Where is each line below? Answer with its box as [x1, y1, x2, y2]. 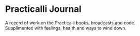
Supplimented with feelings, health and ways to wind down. [5, 25, 127, 31]
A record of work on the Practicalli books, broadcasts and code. [5, 20, 136, 26]
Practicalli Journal [5, 3, 82, 15]
